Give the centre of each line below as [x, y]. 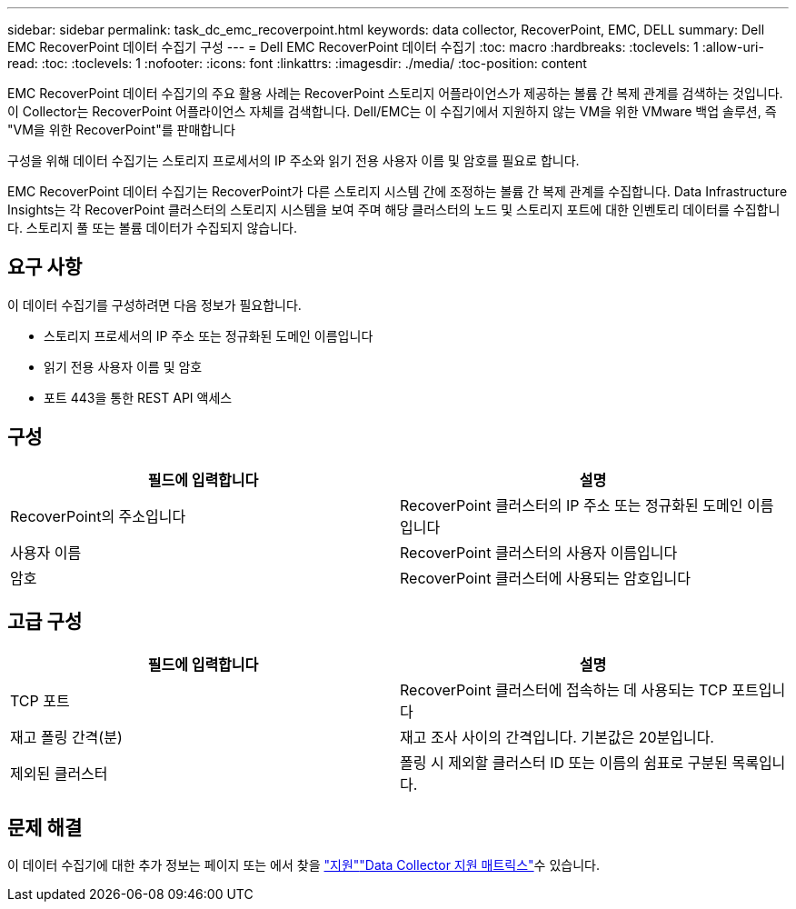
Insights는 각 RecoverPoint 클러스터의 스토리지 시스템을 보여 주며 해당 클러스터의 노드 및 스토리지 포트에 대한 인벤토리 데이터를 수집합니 [394, 210]
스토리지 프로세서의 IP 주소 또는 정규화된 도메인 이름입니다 [209, 335]
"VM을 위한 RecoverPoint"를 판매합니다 [121, 130]
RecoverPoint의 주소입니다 [98, 516]
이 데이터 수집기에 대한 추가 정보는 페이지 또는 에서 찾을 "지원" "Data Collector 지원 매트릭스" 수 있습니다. [303, 865]
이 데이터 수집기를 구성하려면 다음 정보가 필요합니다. [154, 305]
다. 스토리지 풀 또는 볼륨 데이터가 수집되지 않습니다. [152, 228]
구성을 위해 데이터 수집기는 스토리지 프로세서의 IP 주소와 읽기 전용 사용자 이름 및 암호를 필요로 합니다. [294, 160]
